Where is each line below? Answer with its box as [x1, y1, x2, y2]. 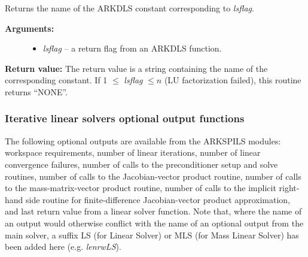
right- [279, 182, 300, 194]
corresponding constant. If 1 [5, 74, 108, 86]
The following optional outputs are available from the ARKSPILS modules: [5, 134, 281, 147]
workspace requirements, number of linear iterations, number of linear [5, 146, 261, 159]
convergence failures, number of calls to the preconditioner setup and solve [5, 158, 278, 170]
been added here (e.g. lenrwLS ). [5, 240, 121, 253]
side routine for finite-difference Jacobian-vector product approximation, [26, 193, 290, 205]
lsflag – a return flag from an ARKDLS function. [42, 42, 222, 55]
